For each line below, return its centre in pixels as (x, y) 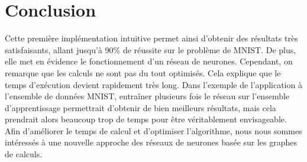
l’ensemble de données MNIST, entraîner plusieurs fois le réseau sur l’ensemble (147, 96)
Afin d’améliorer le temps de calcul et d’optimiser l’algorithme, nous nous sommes (153, 130)
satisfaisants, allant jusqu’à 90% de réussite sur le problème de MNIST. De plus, (151, 49)
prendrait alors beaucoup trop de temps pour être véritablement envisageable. (146, 119)
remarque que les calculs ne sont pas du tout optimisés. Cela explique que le (143, 72)
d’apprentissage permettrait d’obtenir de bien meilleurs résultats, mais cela (140, 107)
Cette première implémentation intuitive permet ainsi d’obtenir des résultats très (151, 38)
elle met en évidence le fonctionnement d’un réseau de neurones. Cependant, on (149, 61)
